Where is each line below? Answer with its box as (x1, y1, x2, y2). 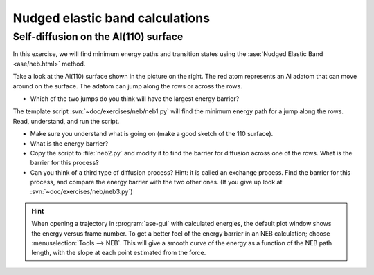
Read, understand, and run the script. (12, 117, 120, 125)
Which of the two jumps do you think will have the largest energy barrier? (30, 94, 240, 103)
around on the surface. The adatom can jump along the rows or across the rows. (12, 82, 242, 90)
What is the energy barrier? (30, 139, 109, 148)
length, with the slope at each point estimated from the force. (31, 249, 206, 257)
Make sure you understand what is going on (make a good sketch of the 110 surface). (30, 130, 274, 138)
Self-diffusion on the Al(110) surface (12, 30, 184, 43)
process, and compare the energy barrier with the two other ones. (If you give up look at (30, 178, 283, 187)
